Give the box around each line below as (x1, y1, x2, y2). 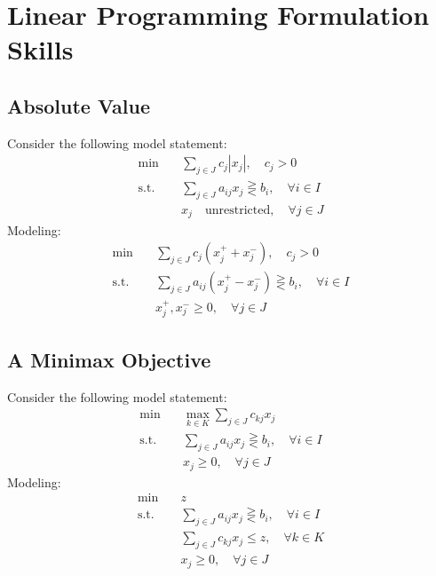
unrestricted (204, 204, 271, 217)
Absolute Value (7, 91, 151, 119)
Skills (7, 31, 74, 67)
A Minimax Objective (7, 345, 211, 373)
